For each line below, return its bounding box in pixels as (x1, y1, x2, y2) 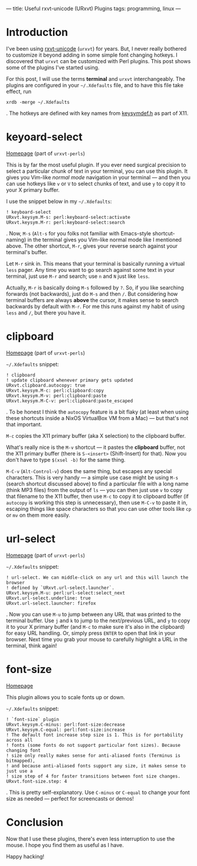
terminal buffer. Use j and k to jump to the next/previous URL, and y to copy (6, 616, 191, 624)
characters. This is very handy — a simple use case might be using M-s (6, 474, 179, 481)
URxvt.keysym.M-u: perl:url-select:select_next (6, 590, 126, 596)
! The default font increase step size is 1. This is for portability (6, 731, 183, 738)
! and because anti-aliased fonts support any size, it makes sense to (6, 763, 186, 769)
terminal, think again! (6, 642, 57, 649)
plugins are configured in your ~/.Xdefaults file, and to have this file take (6, 81, 184, 88)
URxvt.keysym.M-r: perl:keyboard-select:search (6, 219, 126, 225)
